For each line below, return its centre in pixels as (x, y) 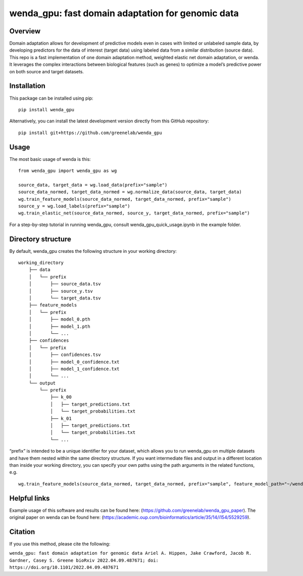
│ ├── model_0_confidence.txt (74, 362)
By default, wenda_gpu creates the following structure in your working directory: (93, 251)
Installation (27, 86)
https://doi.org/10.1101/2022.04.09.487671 (64, 567)
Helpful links (30, 498)
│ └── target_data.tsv (65, 298)
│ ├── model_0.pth (59, 319)
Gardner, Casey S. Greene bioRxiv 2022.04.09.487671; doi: (84, 560)
